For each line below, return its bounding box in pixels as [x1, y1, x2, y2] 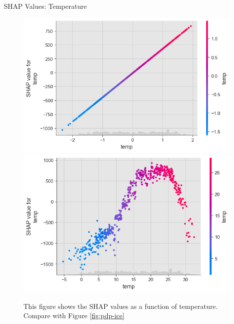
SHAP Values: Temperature [4, 1, 87, 11]
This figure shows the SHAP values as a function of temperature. [23, 301, 218, 311]
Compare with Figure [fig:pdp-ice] [23, 310, 125, 321]
